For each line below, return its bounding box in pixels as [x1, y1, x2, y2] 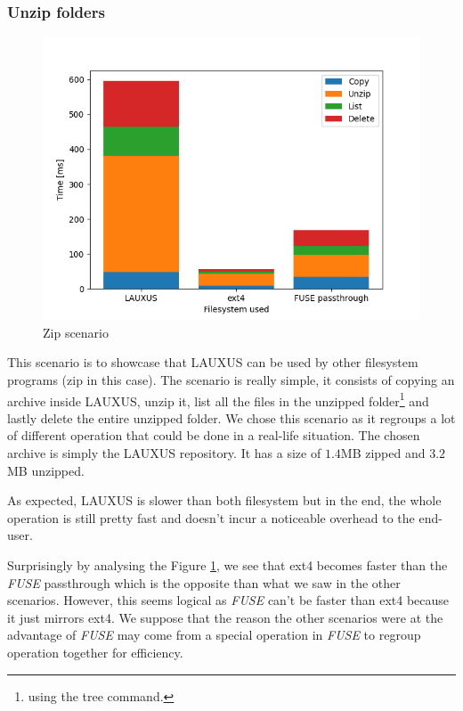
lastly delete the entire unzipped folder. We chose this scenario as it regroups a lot [7, 408, 456, 427]
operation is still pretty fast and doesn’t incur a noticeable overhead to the [7, 508, 415, 527]
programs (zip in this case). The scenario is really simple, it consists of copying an [7, 371, 455, 388]
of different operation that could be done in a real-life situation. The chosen [7, 426, 420, 445]
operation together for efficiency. [7, 642, 183, 661]
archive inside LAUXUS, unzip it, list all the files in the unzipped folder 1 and [7, 388, 429, 410]
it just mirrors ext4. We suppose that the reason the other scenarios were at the [7, 608, 443, 626]
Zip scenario [43, 323, 110, 341]
